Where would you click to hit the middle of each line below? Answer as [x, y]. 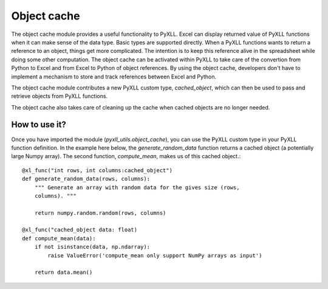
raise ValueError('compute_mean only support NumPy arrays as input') [155, 255]
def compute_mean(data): [59, 238]
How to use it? [39, 125]
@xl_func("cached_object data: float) [80, 230]
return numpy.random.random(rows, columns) [100, 213]
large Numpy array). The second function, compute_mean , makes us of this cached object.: [126, 156]
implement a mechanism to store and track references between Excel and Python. [114, 77]
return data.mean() [63, 273]
